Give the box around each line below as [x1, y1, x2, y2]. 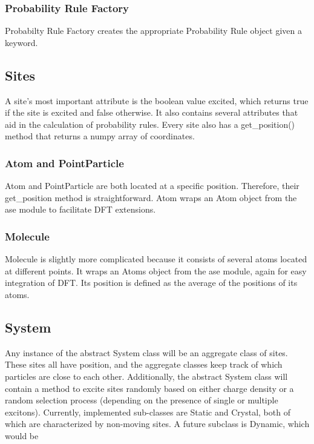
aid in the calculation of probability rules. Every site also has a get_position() [5, 118, 295, 130]
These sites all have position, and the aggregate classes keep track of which [5, 358, 283, 371]
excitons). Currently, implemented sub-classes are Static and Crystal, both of [5, 405, 290, 418]
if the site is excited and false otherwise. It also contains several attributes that [5, 106, 298, 119]
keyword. [5, 36, 38, 48]
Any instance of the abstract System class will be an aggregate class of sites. [5, 346, 288, 359]
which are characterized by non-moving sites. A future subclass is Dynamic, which [5, 417, 310, 430]
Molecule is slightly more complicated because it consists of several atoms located [5, 253, 307, 265]
